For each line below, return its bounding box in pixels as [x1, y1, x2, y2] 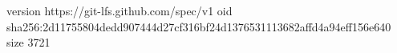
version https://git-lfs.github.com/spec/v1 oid [6, 2, 233, 18]
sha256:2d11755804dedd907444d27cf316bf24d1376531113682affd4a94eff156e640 [6, 18, 391, 35]
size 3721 [6, 34, 51, 51]
